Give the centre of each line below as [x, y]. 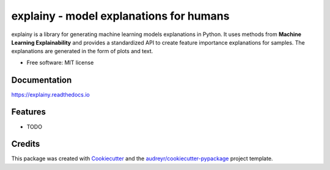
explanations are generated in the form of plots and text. [82, 51]
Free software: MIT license [60, 62]
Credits [26, 144]
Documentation [42, 80]
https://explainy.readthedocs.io [50, 94]
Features [28, 112]
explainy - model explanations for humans [120, 16]
